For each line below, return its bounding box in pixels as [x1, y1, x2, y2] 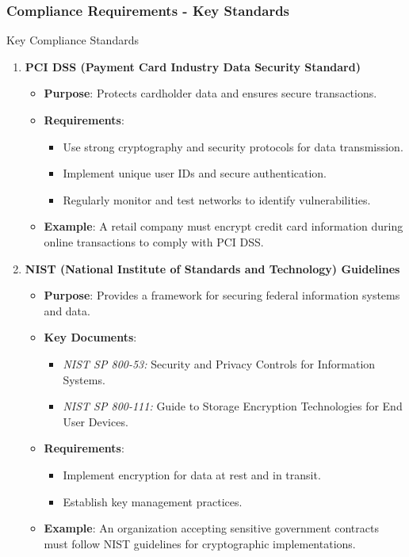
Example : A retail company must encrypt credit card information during [44, 218, 403, 235]
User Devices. [63, 413, 128, 429]
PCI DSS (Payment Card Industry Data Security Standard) [25, 58, 361, 74]
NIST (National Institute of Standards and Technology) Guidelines [25, 260, 400, 277]
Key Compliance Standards [6, 32, 139, 48]
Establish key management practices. [63, 493, 243, 509]
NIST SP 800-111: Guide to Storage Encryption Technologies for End [63, 398, 403, 414]
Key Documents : [44, 329, 137, 345]
